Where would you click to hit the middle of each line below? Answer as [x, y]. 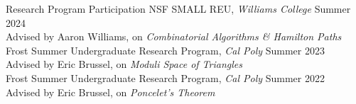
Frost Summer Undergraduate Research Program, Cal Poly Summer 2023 [165, 50]
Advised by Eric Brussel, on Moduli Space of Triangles [124, 64]
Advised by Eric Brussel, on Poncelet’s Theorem [110, 92]
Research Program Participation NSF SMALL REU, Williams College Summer [178, 8]
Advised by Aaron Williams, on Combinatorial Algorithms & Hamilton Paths [174, 36]
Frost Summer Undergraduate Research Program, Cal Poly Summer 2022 [165, 77]
